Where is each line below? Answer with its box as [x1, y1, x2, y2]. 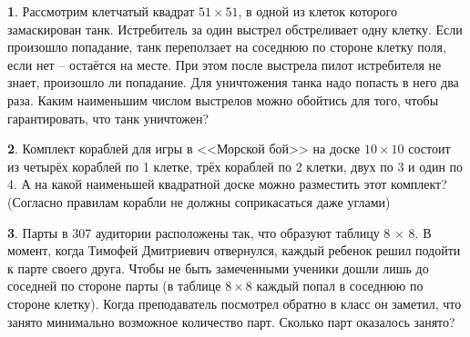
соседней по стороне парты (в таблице [7, 276, 221, 295]
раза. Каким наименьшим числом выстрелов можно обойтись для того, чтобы [7, 90, 439, 109]
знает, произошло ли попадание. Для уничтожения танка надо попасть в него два [7, 73, 459, 92]
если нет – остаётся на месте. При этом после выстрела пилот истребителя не [7, 55, 442, 74]
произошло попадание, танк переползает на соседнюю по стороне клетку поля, [7, 37, 446, 56]
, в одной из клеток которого [238, 2, 397, 20]
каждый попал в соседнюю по [256, 276, 424, 295]
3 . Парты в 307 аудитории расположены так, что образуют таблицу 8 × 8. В [7, 223, 432, 242]
